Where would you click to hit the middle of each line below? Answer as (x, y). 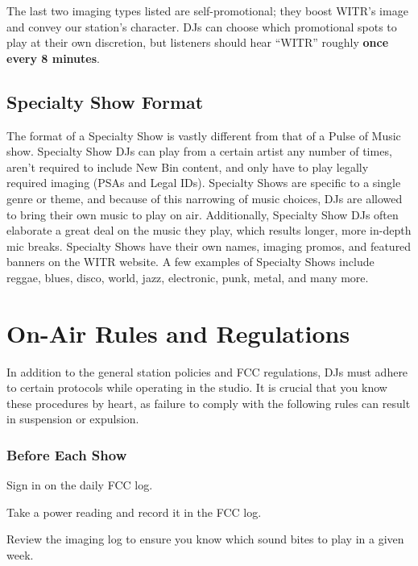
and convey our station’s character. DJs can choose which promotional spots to (202, 26)
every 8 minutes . (53, 58)
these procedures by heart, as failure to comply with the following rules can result (209, 403)
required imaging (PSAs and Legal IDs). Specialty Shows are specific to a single (204, 183)
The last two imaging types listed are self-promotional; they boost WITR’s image (207, 10)
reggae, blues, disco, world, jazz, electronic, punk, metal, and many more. (188, 277)
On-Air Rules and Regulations (178, 333)
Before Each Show (67, 454)
